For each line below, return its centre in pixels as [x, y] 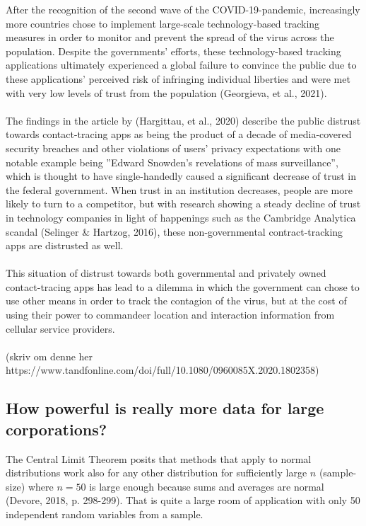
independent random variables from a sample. [105, 514]
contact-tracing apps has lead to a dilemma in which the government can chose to [183, 286]
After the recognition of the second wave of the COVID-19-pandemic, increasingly [183, 9]
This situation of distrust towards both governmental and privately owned [166, 273]
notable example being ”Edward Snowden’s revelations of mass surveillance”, [172, 162]
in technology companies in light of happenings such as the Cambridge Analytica [181, 217]
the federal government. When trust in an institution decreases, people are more [179, 189]
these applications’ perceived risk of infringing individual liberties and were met [178, 78]
